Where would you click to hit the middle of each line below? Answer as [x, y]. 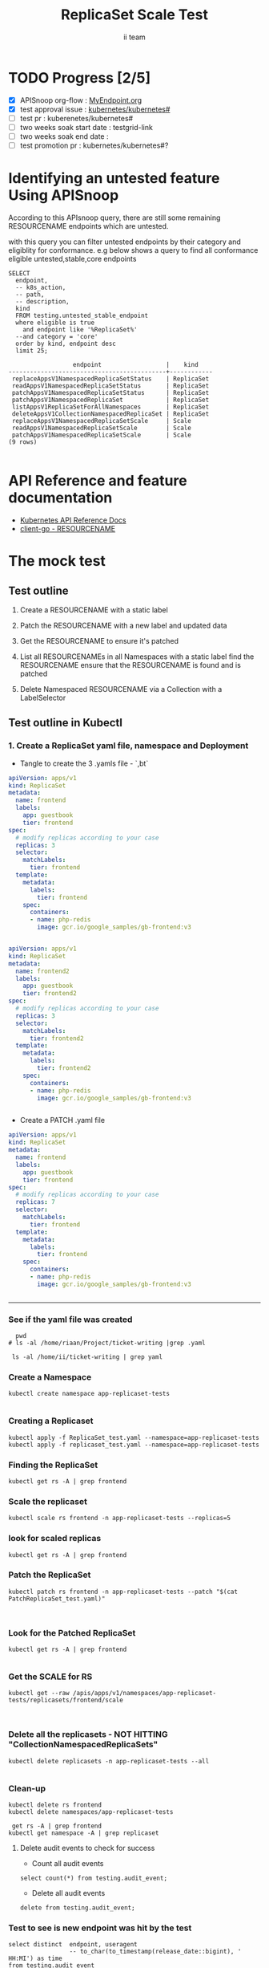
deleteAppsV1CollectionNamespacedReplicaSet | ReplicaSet [110, 414]
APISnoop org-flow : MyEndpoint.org [81, 100]
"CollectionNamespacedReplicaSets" [83, 1745]
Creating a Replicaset [51, 1421]
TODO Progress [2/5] [79, 77]
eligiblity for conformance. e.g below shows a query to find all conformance [133, 250]
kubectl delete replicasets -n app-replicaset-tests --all [109, 1761]
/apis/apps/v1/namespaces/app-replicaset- [145, 1694]
